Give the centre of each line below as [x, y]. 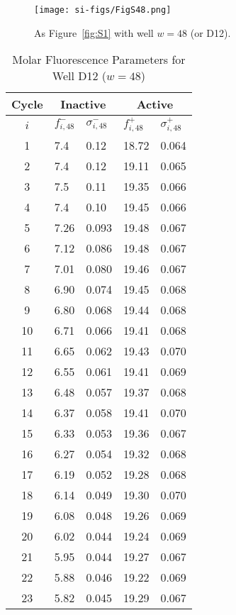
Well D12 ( [79, 76]
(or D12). [210, 32]
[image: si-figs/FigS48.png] [103, 10]
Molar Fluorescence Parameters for [99, 60]
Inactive [83, 104]
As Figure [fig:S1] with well [94, 32]
